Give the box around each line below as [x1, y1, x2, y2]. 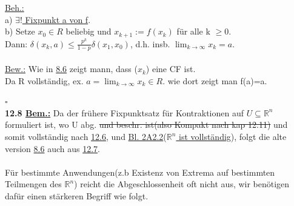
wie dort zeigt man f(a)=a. [167, 74, 267, 87]
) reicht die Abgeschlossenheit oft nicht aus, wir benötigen [74, 178, 290, 190]
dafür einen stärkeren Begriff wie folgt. [5, 190, 149, 202]
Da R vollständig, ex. [5, 74, 84, 87]
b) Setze [5, 25, 35, 38]
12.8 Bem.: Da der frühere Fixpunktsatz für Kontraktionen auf [5, 106, 244, 119]
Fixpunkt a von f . [25, 13, 91, 25]
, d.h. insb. [130, 37, 170, 50]
